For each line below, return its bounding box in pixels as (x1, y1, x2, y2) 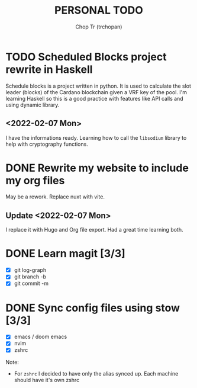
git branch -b (14, 273, 47, 280)
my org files (5, 174, 65, 187)
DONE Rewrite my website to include (5, 161, 189, 175)
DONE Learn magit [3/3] (5, 247, 125, 261)
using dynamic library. (5, 101, 60, 108)
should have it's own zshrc (14, 376, 80, 383)
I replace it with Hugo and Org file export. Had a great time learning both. (5, 226, 184, 233)
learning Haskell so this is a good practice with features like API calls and (5, 95, 184, 102)
